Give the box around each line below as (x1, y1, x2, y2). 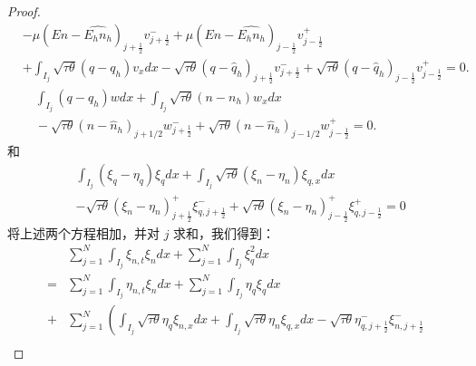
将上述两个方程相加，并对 (7, 223, 160, 242)
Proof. (7, 2, 41, 20)
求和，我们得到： (173, 223, 276, 242)
